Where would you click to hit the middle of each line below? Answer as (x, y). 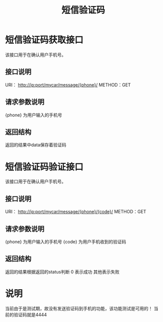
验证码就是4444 (30, 315)
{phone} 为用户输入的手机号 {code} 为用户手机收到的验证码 (66, 241)
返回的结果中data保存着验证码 (36, 145)
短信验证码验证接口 (44, 167)
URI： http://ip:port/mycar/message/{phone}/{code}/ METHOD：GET (76, 212)
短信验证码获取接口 (44, 40)
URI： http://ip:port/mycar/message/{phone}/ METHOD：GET (68, 84)
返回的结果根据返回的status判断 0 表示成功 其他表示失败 (62, 272)
